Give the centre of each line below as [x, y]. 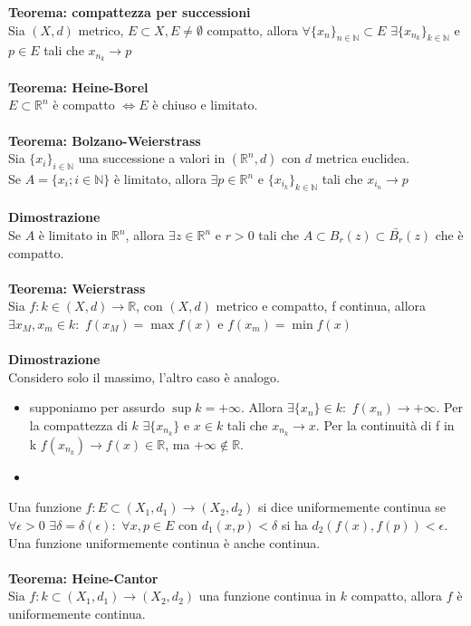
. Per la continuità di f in [385, 424]
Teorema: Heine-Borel [78, 87]
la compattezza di [78, 424]
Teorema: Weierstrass [77, 288]
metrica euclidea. [363, 158]
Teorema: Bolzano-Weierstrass [105, 140]
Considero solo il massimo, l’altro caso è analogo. [144, 376]
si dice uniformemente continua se [352, 507]
